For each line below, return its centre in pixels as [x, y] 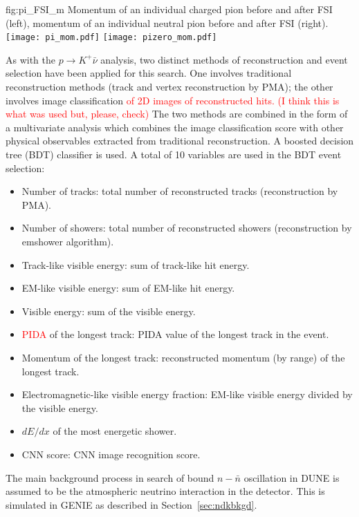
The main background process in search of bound [110, 477]
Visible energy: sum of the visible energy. [109, 311]
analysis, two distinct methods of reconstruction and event [224, 59]
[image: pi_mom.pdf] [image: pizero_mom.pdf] [111, 38]
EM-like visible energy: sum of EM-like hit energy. [128, 288]
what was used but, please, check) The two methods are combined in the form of [177, 114]
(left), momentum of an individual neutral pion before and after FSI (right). [167, 22]
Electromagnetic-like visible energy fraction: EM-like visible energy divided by [187, 394]
